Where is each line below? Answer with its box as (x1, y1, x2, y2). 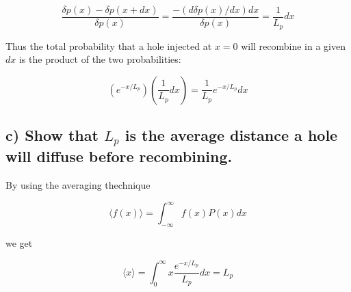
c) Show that (5, 124, 99, 146)
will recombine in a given (241, 38, 346, 53)
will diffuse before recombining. (5, 146, 233, 167)
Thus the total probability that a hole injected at (5, 38, 212, 53)
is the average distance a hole (125, 124, 338, 146)
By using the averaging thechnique (5, 178, 151, 192)
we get (5, 235, 33, 250)
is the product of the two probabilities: (18, 52, 181, 66)
